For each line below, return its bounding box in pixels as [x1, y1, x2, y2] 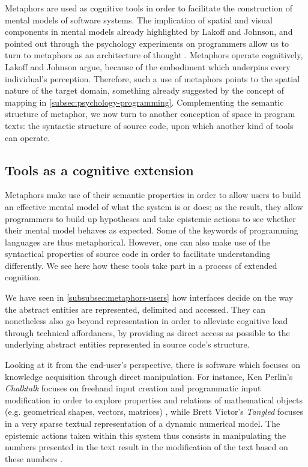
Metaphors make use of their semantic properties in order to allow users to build [5, 188, 301, 201]
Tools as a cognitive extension [5, 160, 194, 179]
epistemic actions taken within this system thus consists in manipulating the [5, 429, 286, 441]
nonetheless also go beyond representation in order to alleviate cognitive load [5, 315, 288, 327]
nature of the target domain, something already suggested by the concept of [5, 84, 285, 97]
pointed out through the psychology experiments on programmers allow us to [5, 37, 289, 49]
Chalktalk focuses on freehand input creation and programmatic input [5, 382, 261, 394]
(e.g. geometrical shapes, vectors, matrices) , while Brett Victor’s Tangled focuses [5, 405, 303, 418]
